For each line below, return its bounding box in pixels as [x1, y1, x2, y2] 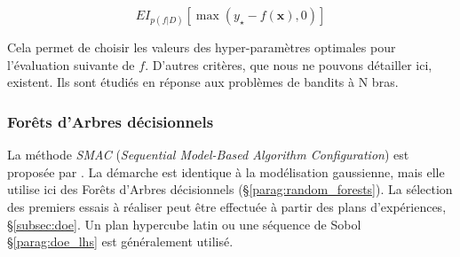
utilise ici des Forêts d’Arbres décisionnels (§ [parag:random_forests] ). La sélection [7, 180, 453, 199]
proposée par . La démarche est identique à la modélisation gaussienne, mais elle [7, 162, 445, 181]
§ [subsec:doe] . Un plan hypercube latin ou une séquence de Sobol [7, 214, 361, 233]
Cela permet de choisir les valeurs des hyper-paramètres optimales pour [7, 38, 396, 57]
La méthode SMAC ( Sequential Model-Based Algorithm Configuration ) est [7, 145, 409, 164]
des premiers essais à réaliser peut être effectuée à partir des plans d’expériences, [7, 197, 447, 215]
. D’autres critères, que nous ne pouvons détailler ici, [145, 55, 432, 74]
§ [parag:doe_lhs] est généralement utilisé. [7, 232, 234, 251]
